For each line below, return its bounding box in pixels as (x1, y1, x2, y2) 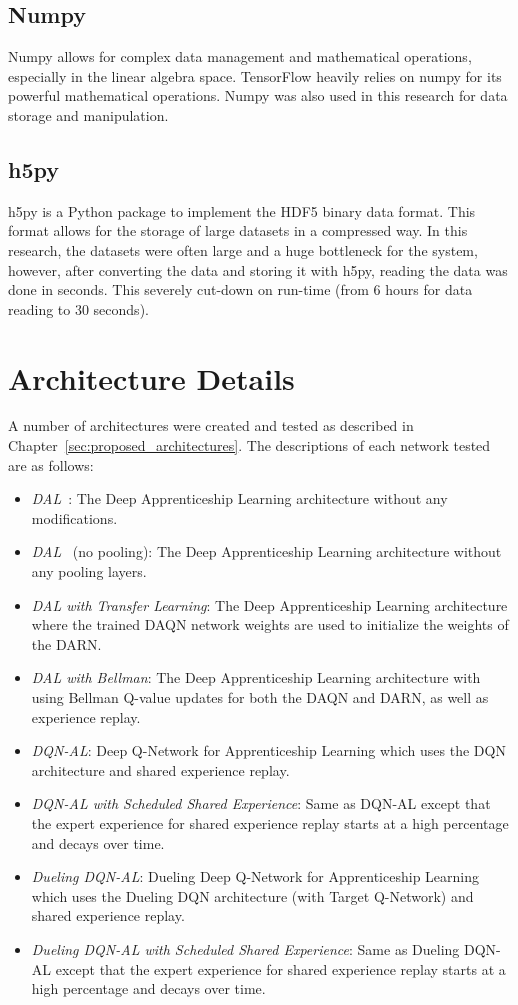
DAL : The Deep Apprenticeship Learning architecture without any (31, 488, 448, 509)
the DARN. (31, 633, 102, 654)
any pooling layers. (31, 561, 147, 582)
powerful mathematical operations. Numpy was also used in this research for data (8, 85, 508, 106)
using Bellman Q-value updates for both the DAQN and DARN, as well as (31, 687, 489, 707)
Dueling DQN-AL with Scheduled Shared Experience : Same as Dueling (31, 938, 460, 959)
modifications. (31, 507, 118, 528)
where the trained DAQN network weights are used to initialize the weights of (31, 614, 509, 635)
